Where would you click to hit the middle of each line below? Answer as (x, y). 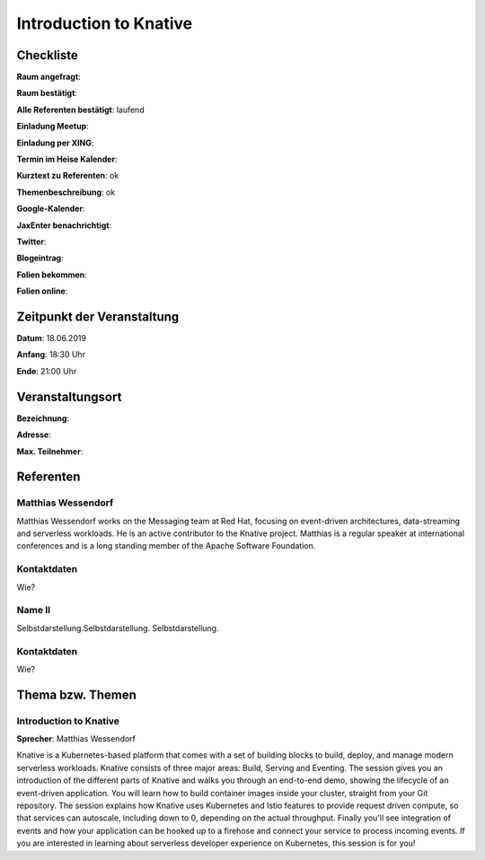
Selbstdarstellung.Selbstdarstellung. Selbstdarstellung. (118, 627)
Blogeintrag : (40, 258)
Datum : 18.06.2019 (52, 338)
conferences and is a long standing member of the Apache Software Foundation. (166, 546)
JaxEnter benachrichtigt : (64, 225)
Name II (34, 610)
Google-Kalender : (51, 209)
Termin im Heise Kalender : (67, 159)
